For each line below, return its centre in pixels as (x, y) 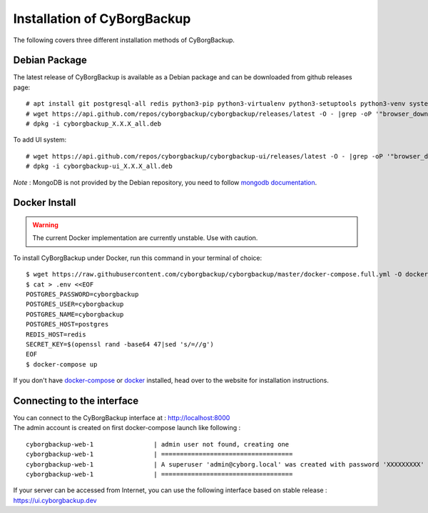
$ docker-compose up (62, 364)
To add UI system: (40, 140)
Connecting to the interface (76, 400)
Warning (45, 224)
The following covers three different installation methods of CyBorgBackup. (124, 40)
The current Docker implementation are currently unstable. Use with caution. (145, 238)
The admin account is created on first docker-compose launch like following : (127, 428)
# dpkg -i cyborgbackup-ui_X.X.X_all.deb (99, 166)
